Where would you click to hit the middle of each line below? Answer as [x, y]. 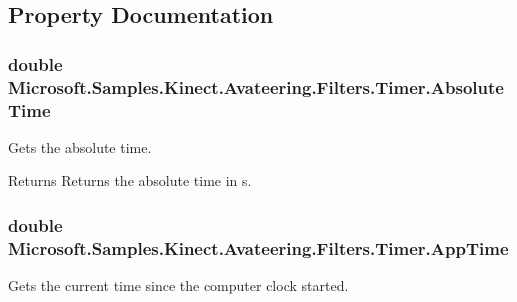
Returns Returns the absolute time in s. [130, 180]
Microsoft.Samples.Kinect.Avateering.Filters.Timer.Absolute [256, 86]
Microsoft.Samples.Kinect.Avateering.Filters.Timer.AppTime [258, 247]
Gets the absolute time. [80, 146]
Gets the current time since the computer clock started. [178, 285]
